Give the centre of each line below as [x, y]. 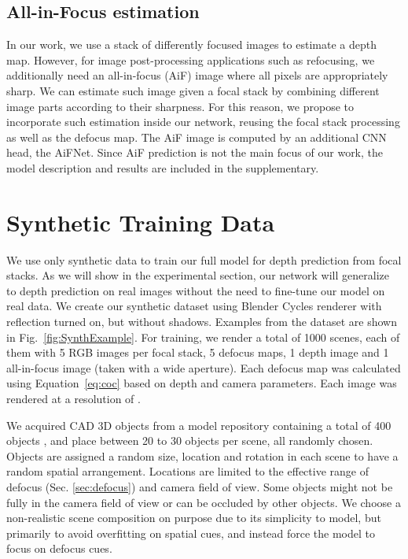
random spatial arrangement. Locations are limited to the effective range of [187, 471]
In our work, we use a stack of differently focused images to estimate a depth [191, 44]
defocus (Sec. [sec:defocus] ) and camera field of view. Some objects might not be [200, 486]
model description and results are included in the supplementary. [163, 167]
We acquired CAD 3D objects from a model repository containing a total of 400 [199, 425]
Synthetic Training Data [141, 222]
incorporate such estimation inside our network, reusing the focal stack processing [203, 122]
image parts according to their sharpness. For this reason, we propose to [180, 106]
